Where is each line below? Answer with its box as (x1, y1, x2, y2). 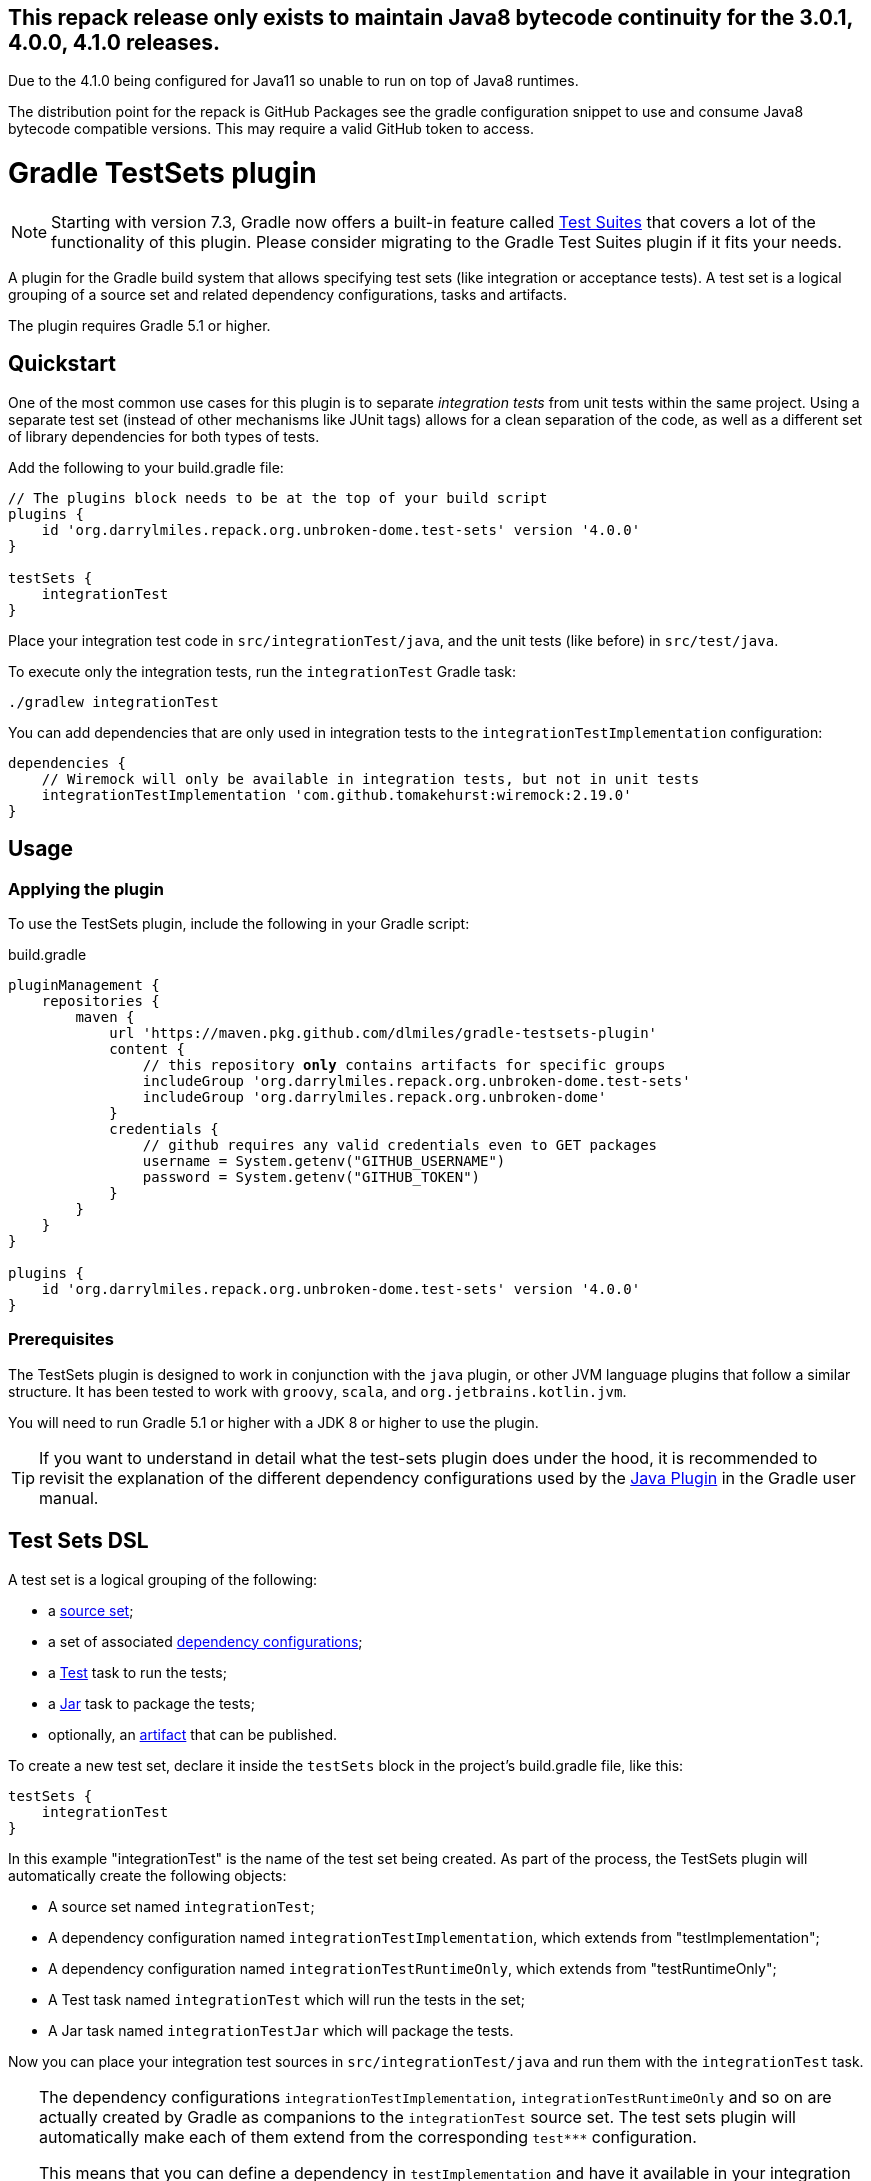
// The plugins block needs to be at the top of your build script (8, 489, 548, 506)
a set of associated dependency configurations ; (48, 1632, 363, 1650)
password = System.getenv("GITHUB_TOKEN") (142, 1168, 481, 1185)
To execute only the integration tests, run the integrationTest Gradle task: (8, 662, 517, 680)
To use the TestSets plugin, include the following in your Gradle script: (8, 914, 470, 932)
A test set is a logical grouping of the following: (8, 1570, 318, 1588)
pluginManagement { (8, 976, 160, 993)
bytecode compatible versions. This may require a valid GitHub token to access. (8, 120, 535, 138)
